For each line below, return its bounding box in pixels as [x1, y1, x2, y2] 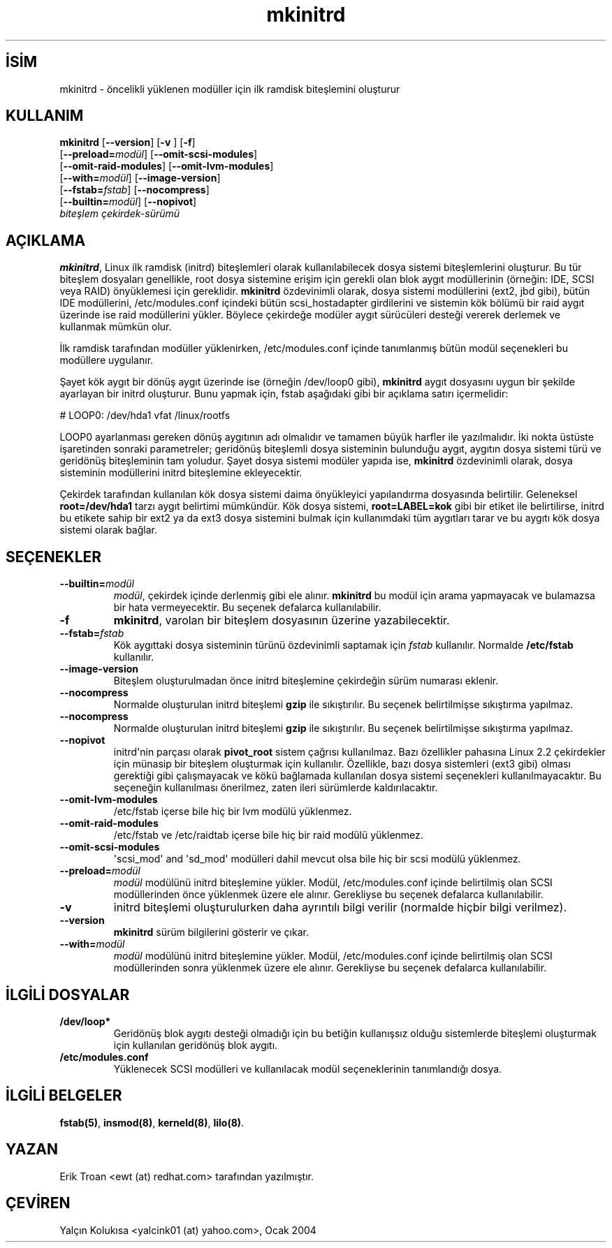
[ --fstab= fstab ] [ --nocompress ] [59, 184, 210, 196]
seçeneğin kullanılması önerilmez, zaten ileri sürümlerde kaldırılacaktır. [113, 781, 438, 794]
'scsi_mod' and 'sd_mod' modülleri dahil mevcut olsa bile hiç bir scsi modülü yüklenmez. [113, 853, 521, 865]
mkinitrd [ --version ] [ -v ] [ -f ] [59, 136, 196, 149]
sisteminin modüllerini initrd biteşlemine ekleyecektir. [59, 467, 303, 479]
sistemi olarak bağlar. [59, 524, 157, 536]
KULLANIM [6, 107, 84, 125]
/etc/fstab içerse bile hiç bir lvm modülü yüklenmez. [113, 805, 352, 818]
